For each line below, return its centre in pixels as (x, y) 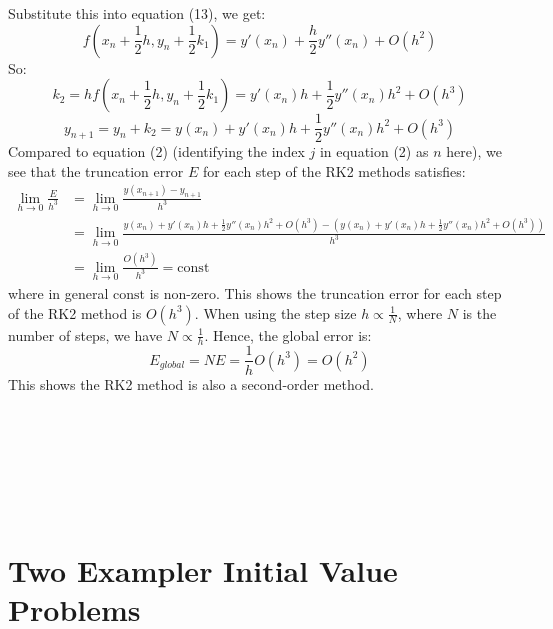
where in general (58, 293)
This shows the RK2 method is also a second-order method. (191, 383)
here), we (474, 151)
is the (479, 312)
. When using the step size (275, 312)
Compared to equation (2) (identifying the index (156, 151)
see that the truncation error (96, 170)
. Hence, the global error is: (288, 334)
